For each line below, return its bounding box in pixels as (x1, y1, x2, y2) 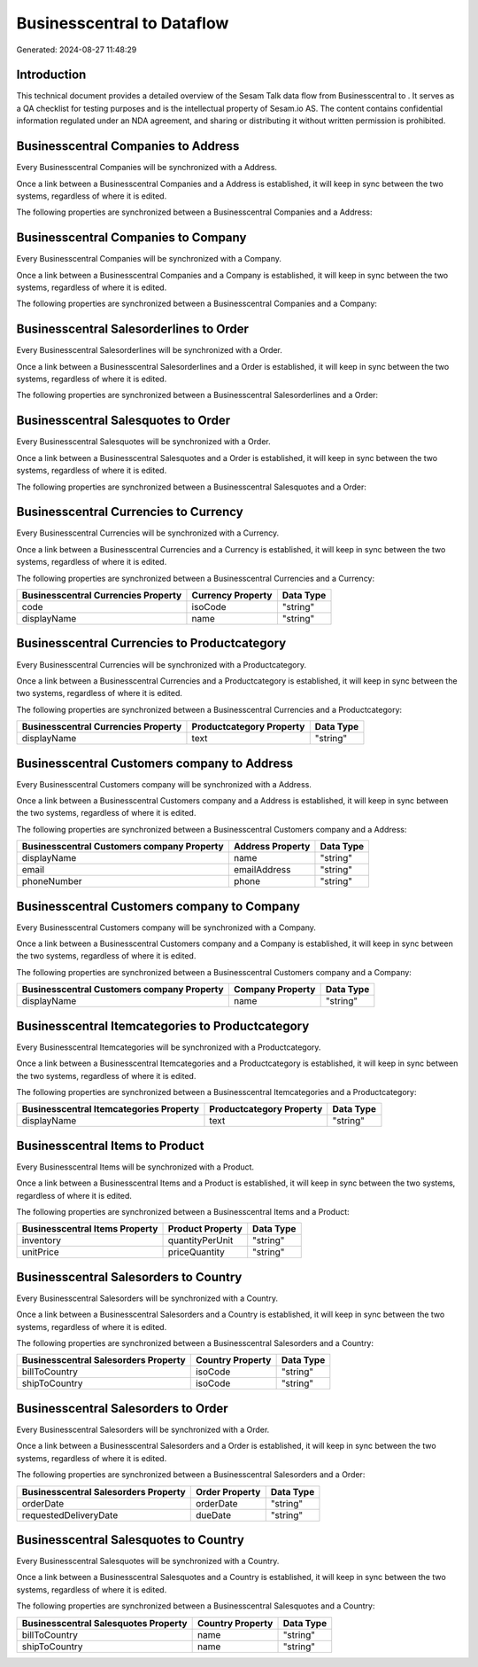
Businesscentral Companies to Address (16, 138, 240, 154)
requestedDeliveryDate (21, 1508, 119, 1521)
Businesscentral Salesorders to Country (16, 1269, 243, 1285)
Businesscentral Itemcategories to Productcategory (16, 1018, 310, 1033)
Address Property (233, 841, 311, 853)
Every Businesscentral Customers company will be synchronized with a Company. (16, 922, 316, 933)
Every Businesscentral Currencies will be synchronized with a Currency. (16, 528, 279, 538)
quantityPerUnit (167, 1234, 234, 1247)
